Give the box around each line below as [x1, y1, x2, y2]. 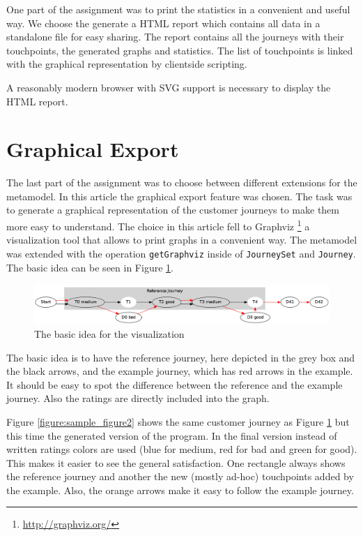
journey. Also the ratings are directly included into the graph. [6, 391, 270, 405]
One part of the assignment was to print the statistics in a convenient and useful [6, 2, 350, 16]
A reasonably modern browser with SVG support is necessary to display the [6, 80, 331, 94]
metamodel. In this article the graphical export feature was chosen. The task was [6, 188, 353, 203]
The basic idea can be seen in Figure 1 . [6, 260, 173, 274]
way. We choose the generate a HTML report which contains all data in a [6, 15, 320, 30]
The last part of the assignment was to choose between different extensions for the [6, 175, 357, 190]
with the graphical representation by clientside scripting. [6, 57, 247, 71]
